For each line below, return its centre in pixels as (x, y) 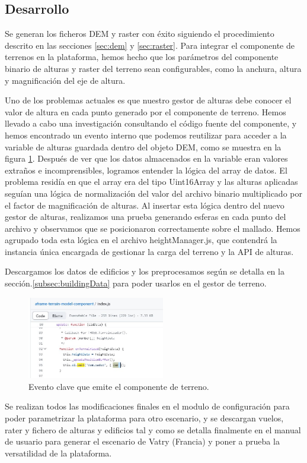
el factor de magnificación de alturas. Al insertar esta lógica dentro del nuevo (145, 205)
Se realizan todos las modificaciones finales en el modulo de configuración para (147, 406)
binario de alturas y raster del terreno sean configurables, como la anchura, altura (153, 68)
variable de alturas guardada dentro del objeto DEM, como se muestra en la (143, 147)
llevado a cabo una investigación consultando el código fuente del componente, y (151, 123)
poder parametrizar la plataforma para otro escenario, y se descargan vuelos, (144, 418)
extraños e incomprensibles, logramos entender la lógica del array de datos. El (146, 170)
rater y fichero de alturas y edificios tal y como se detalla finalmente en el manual (153, 429)
